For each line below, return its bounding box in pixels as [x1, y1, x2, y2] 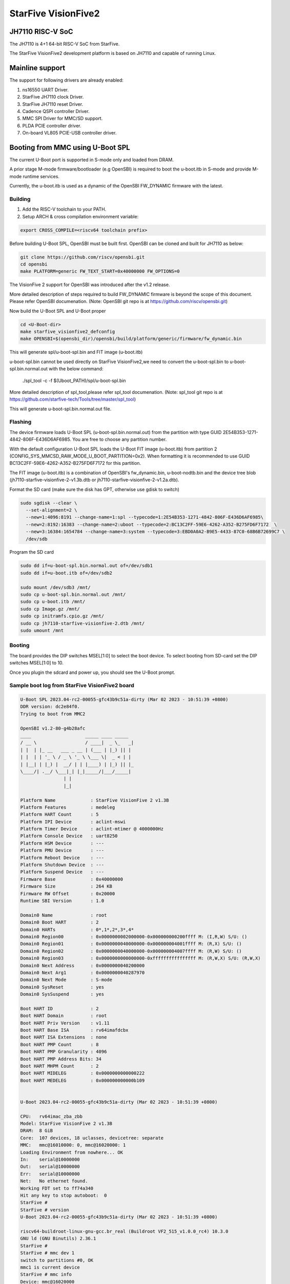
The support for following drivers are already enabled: [9, 77, 124, 83]
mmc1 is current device [20, 1264, 80, 1270]
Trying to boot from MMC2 [20, 711, 86, 716]
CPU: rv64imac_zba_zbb [20, 1113, 83, 1119]
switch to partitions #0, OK [20, 1257, 94, 1263]
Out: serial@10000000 [20, 1164, 80, 1169]
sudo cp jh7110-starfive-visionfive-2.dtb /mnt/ [20, 620, 145, 626]
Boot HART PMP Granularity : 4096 [20, 1049, 107, 1055]
